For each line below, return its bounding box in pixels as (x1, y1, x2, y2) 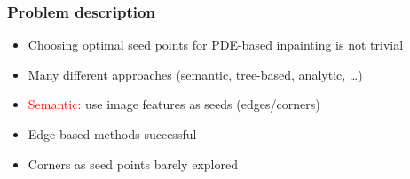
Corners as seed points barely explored (28, 154, 238, 173)
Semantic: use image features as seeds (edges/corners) (28, 95, 320, 113)
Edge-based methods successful (28, 125, 197, 143)
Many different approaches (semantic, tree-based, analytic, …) (28, 65, 363, 83)
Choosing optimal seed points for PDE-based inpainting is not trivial (28, 35, 404, 54)
